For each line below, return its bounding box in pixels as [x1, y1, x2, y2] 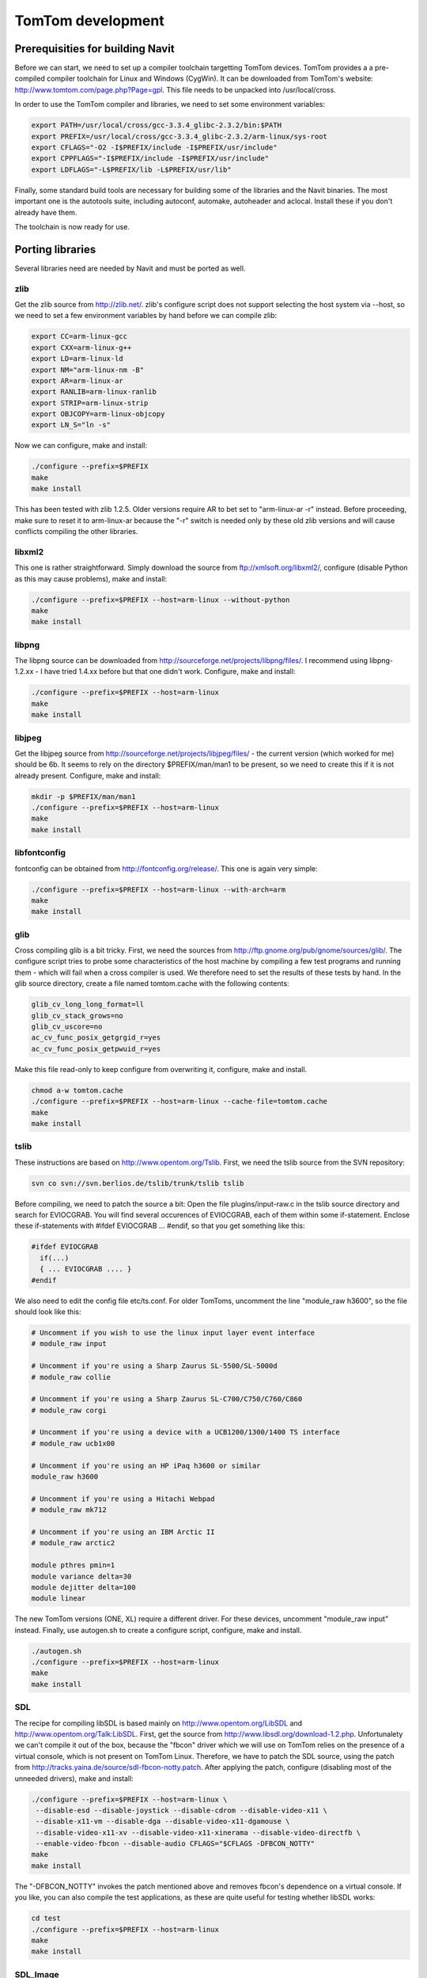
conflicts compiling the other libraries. [14, 527, 138, 536]
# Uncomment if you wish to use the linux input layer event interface [31, 1328, 316, 1337]
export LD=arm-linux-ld [31, 354, 124, 363]
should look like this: [14, 1306, 81, 1317]
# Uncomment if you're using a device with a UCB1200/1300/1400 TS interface [31, 1428, 340, 1437]
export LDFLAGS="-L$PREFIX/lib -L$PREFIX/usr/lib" [31, 165, 232, 174]
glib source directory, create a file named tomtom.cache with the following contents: [14, 979, 289, 988]
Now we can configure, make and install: [14, 441, 148, 450]
